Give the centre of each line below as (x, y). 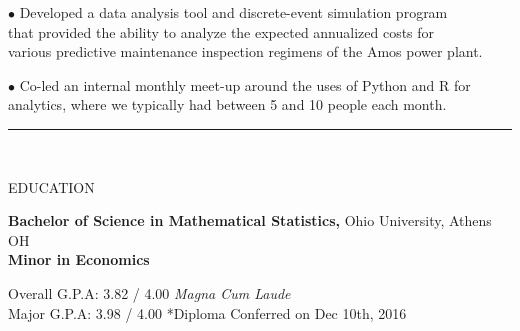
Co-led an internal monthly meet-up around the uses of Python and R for (245, 84)
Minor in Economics (79, 259)
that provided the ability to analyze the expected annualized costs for (221, 31)
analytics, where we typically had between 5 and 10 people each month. (227, 104)
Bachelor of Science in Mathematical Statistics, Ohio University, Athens (250, 220)
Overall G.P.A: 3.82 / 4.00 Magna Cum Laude (149, 292)
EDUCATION (51, 186)
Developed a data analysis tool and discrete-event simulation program (233, 12)
